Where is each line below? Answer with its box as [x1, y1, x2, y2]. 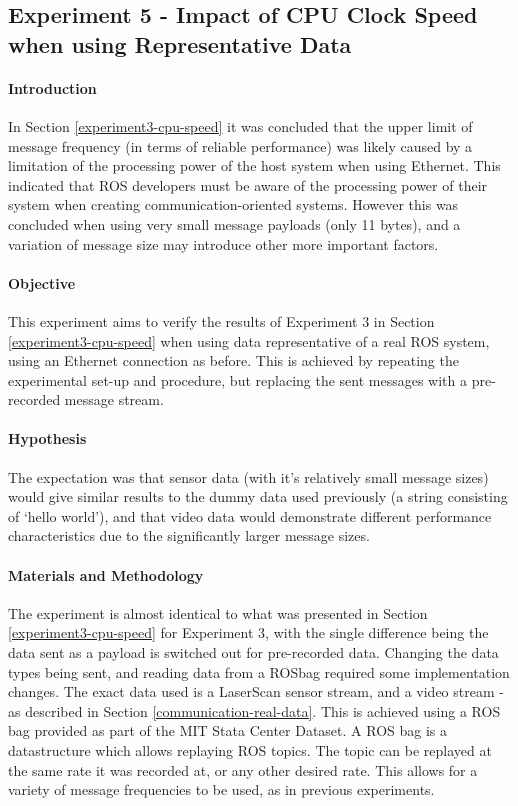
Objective [8, 272, 76, 293]
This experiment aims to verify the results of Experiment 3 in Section [8, 310, 435, 331]
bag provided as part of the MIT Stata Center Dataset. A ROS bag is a [8, 720, 447, 741]
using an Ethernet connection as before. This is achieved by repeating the [8, 350, 459, 371]
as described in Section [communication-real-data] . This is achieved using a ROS [8, 700, 501, 721]
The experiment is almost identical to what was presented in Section [8, 602, 428, 623]
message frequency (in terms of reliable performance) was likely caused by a [8, 135, 473, 156]
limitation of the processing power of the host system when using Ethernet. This [8, 155, 501, 176]
